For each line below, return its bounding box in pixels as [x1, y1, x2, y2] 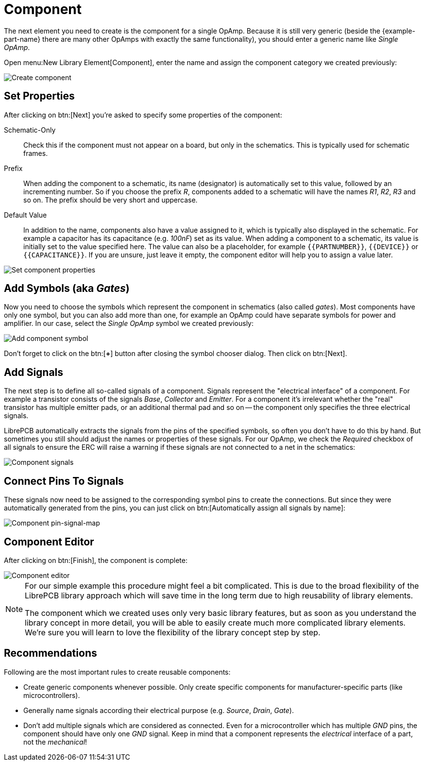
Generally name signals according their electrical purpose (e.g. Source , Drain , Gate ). [23, 706, 294, 714]
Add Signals [4, 366, 64, 378]
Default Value [4, 210, 47, 219]
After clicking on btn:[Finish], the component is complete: [4, 556, 187, 564]
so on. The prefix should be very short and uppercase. [23, 195, 198, 204]
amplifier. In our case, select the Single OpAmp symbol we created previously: [4, 319, 254, 328]
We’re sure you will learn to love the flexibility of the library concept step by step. [25, 627, 321, 637]
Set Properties [4, 90, 75, 102]
